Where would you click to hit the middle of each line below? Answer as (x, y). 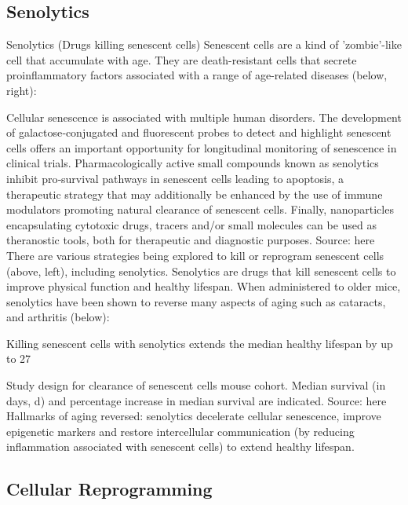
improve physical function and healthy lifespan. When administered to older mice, (204, 286)
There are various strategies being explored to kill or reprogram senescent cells (195, 255)
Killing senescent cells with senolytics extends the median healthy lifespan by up (200, 343)
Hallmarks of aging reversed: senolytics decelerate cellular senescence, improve (194, 416)
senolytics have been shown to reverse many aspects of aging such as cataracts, (196, 301)
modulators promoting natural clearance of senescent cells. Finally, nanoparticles (200, 209)
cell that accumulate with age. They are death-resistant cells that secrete (182, 59)
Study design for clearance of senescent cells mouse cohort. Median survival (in (196, 385)
